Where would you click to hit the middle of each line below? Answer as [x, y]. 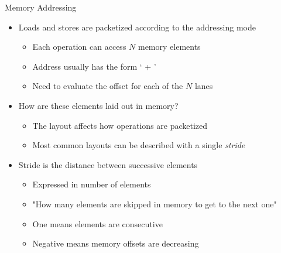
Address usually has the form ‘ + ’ [94, 66]
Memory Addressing [41, 7]
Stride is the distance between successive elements [108, 164]
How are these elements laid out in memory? [98, 105]
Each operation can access [79, 47]
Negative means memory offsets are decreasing [116, 243]
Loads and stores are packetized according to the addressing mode [137, 27]
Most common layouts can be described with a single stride [139, 145]
